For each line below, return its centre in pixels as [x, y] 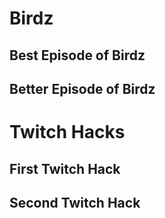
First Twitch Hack [65, 168]
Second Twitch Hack [75, 202]
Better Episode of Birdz [82, 88]
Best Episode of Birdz [77, 55]
